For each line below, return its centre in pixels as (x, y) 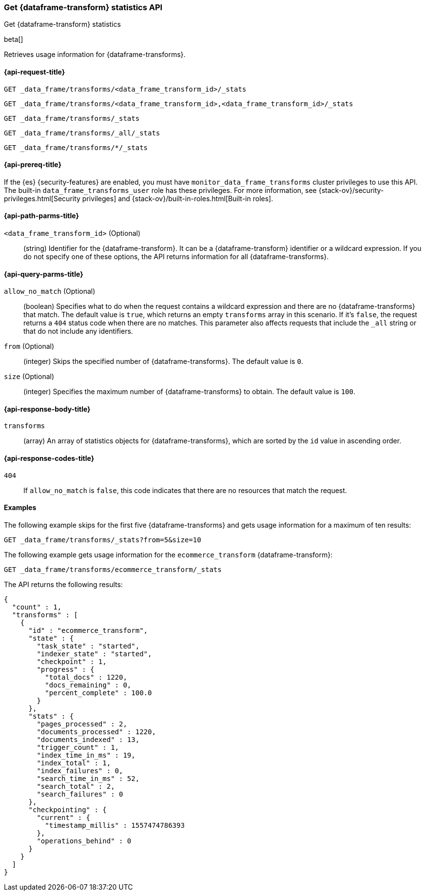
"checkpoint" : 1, (72, 661)
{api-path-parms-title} (42, 216)
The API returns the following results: (63, 584)
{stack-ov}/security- (351, 190)
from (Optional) (29, 346)
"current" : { (64, 817)
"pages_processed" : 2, (82, 724)
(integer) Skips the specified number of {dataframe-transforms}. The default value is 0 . (163, 362)
